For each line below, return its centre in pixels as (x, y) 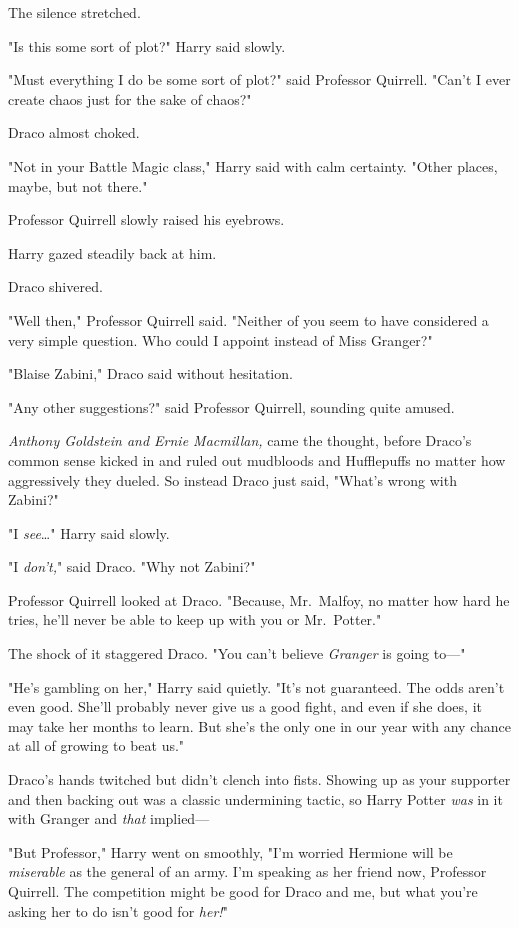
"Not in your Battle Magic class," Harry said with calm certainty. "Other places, (253, 165)
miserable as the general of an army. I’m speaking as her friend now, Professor (247, 871)
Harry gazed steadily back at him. (112, 252)
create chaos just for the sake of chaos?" (130, 98)
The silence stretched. (74, 12)
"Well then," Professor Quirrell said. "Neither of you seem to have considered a (248, 319)
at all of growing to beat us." (96, 745)
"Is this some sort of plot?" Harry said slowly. (147, 45)
